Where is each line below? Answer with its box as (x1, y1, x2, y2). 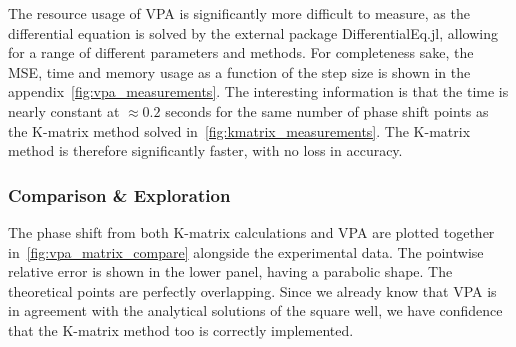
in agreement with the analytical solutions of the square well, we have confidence (8, 300, 503, 321)
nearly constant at (8, 100, 120, 121)
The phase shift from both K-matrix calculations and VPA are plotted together (8, 221, 495, 242)
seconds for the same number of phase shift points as (165, 100, 489, 121)
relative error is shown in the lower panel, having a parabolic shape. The (8, 261, 453, 282)
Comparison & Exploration (8, 182, 231, 207)
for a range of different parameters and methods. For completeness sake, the (8, 42, 474, 63)
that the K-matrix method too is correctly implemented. (8, 319, 354, 340)
